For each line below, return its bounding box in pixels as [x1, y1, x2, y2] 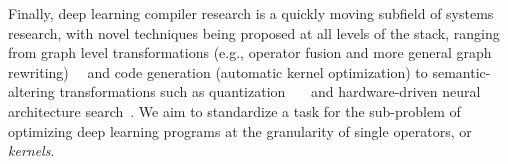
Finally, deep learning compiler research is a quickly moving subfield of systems [8, 3, 494, 23]
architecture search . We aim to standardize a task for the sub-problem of [8, 100, 461, 121]
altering [8, 81, 55, 102]
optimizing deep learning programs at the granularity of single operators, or [8, 120, 472, 141]
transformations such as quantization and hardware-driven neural [59, 81, 481, 102]
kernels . [8, 140, 55, 161]
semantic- [432, 61, 491, 82]
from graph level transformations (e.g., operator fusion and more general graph [8, 42, 492, 63]
